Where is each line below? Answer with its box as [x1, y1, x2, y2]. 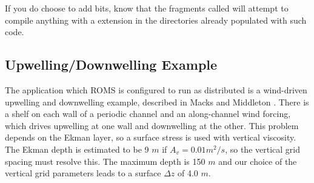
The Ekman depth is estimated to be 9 [5, 142, 149, 155]
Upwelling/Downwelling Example [5, 55, 218, 74]
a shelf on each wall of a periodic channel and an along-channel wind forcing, [5, 107, 291, 120]
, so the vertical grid [225, 142, 301, 155]
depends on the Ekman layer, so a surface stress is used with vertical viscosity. [5, 131, 296, 144]
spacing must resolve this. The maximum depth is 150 [5, 155, 205, 167]
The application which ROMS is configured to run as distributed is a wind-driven [5, 83, 307, 96]
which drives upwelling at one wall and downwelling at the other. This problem [5, 119, 299, 131]
